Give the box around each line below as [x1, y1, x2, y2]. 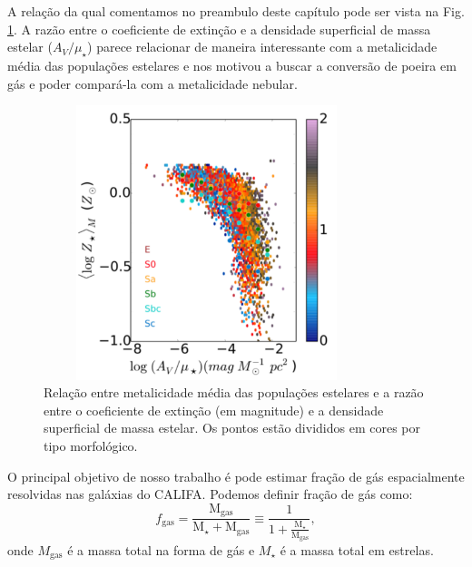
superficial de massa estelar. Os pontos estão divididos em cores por [44, 418, 420, 437]
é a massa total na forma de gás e [67, 540, 255, 559]
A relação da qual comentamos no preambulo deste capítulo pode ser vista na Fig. [7, 2, 465, 20]
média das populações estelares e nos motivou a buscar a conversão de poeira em [7, 55, 457, 74]
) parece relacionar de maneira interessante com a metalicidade [87, 37, 438, 56]
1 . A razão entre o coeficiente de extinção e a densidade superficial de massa [7, 19, 431, 38]
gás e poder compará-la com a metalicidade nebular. [7, 73, 298, 93]
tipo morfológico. [44, 435, 138, 455]
